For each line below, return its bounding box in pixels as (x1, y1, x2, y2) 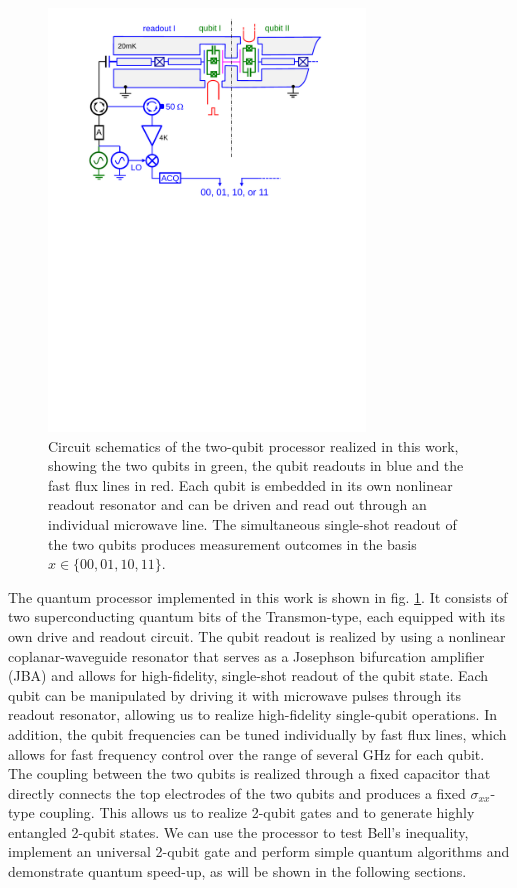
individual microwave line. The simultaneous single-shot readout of (48, 513, 457, 534)
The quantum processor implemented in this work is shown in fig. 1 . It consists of (8, 586, 508, 607)
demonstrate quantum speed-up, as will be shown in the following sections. (8, 861, 467, 882)
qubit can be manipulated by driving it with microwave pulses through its (8, 684, 462, 705)
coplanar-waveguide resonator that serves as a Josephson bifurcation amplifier (8, 645, 485, 666)
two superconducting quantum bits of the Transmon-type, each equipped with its (8, 606, 506, 627)
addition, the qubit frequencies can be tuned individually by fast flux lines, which (8, 723, 507, 744)
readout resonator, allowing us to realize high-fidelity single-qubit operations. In (8, 704, 497, 725)
